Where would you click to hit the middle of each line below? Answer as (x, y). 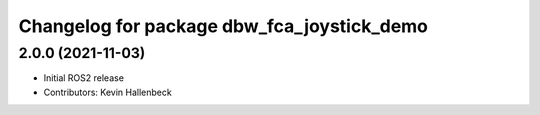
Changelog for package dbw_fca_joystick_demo (223, 26)
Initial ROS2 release (84, 78)
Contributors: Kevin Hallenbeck (107, 92)
